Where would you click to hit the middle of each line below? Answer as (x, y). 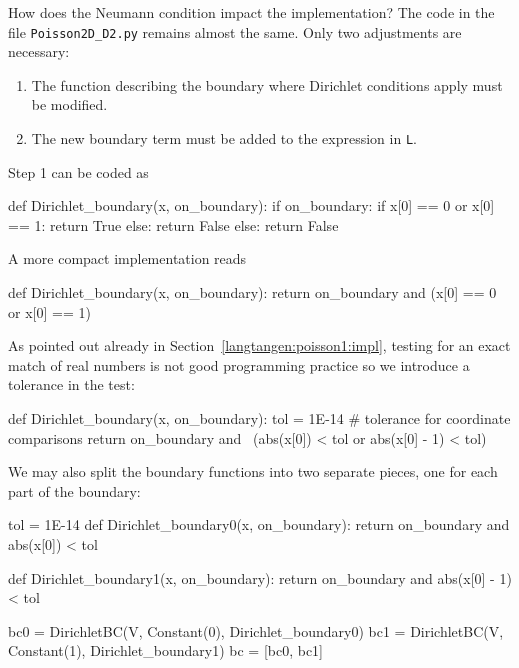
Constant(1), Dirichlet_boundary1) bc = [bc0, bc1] (166, 650)
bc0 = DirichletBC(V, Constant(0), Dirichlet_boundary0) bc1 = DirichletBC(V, (256, 630)
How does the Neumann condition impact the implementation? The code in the (251, 12)
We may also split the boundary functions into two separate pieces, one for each (253, 471)
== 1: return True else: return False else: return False (173, 224)
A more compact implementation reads (127, 258)
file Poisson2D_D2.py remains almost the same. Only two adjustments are (235, 31)
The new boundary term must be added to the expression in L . (224, 138)
